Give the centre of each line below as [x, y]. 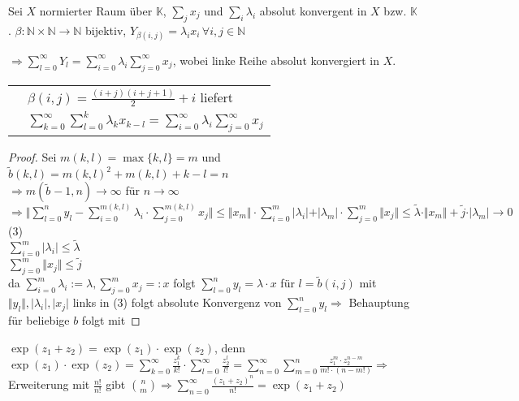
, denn [230, 347]
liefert [217, 97]
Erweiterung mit [49, 384]
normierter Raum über [96, 11]
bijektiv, [106, 30]
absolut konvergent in [313, 11]
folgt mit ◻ [111, 319]
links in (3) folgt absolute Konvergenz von [177, 302]
